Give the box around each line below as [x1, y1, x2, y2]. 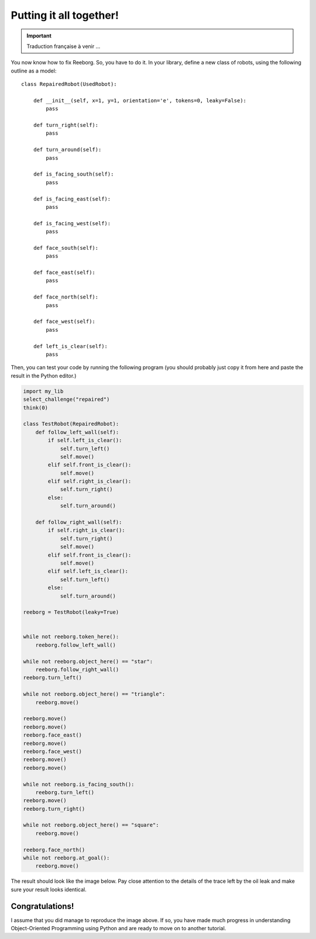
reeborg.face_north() [23, 846, 85, 853]
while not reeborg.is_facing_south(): [23, 781, 135, 787]
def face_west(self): [33, 318, 96, 325]
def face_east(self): [33, 269, 96, 276]
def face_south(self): [33, 245, 99, 251]
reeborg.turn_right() [23, 805, 85, 812]
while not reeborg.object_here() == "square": [23, 822, 159, 828]
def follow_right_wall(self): [35, 519, 122, 526]
